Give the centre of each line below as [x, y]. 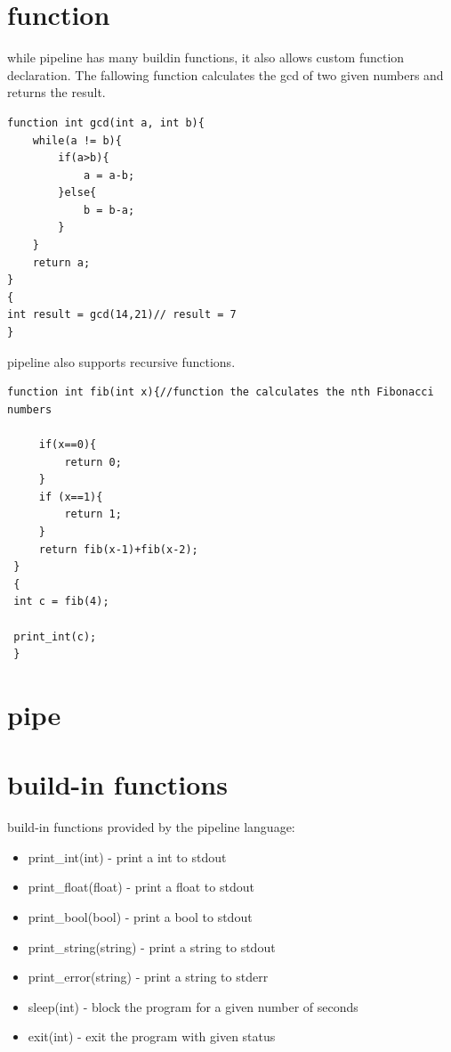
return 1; [93, 514]
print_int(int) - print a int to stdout [127, 856]
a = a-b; [109, 175]
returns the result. [56, 92]
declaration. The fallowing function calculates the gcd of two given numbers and [225, 74]
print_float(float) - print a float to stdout [141, 887]
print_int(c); [55, 636]
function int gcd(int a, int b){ [106, 122]
